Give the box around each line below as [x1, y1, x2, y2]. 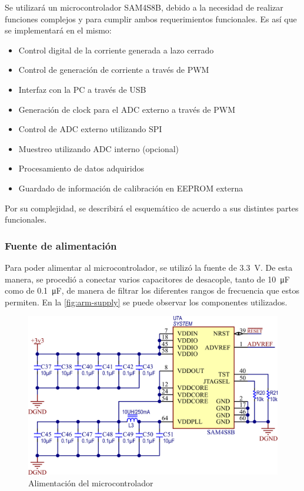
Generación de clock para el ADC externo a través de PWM [18, 103, 235, 115]
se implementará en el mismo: [5, 24, 112, 36]
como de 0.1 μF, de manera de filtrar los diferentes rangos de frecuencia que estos [5, 284, 299, 297]
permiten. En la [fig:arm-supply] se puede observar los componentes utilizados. [5, 295, 288, 308]
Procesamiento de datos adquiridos [18, 162, 145, 174]
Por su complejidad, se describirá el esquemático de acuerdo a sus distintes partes [5, 201, 299, 214]
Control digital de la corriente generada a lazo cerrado [18, 43, 214, 56]
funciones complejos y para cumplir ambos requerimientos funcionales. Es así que [5, 12, 297, 25]
